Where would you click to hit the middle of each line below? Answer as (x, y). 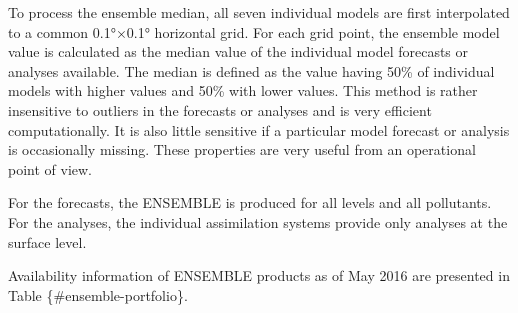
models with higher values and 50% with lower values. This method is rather (243, 90)
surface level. (47, 241)
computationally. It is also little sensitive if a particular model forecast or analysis (259, 129)
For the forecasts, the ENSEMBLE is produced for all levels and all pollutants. (250, 202)
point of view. (50, 168)
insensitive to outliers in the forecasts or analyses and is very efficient (220, 109)
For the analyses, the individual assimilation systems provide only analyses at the (258, 221)
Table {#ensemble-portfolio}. (98, 294)
